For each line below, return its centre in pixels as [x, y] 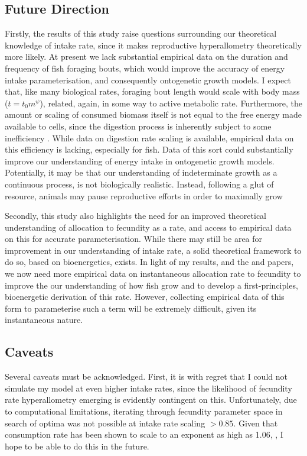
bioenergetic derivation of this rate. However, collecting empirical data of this [145, 297]
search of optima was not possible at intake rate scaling [105, 423]
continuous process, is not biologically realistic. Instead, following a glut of [139, 184]
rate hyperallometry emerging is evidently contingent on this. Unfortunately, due [151, 400]
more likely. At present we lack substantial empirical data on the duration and [146, 56]
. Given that [256, 423]
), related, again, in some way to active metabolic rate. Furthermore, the [171, 103]
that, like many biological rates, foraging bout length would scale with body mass [152, 91]
